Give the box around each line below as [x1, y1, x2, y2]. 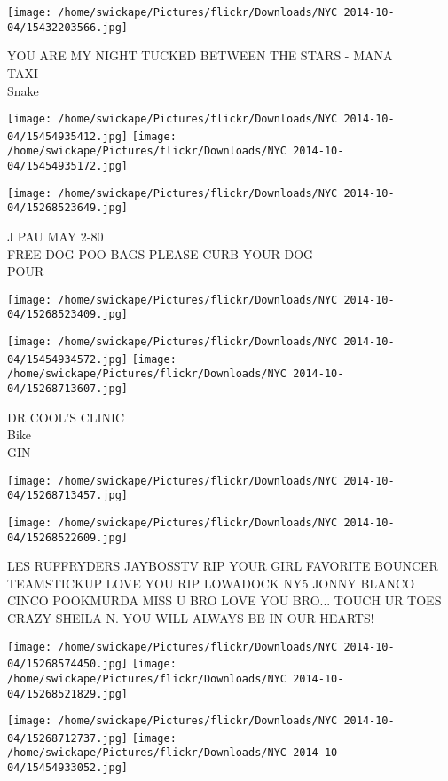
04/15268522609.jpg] [7, 531, 129, 544]
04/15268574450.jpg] [7, 658, 129, 671]
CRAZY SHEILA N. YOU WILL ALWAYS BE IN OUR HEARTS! [7, 608, 374, 627]
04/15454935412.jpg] [7, 130, 129, 143]
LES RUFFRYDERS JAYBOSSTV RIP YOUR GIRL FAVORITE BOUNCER [7, 556, 438, 575]
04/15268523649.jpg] [7, 201, 129, 215]
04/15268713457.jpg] [7, 489, 129, 502]
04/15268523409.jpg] [7, 308, 129, 321]
